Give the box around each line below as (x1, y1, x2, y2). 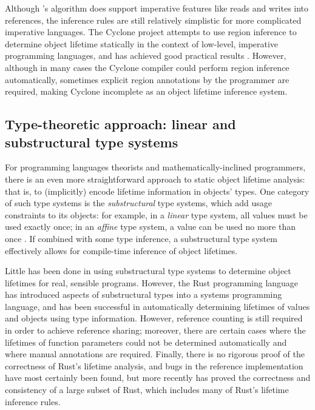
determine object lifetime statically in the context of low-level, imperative (5, 37, 279, 50)
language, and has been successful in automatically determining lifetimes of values (5, 300, 310, 312)
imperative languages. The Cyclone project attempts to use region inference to (5, 25, 297, 38)
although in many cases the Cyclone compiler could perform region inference (5, 61, 290, 73)
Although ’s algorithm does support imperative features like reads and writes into (5, 2, 309, 14)
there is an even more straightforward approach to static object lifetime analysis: (5, 172, 305, 185)
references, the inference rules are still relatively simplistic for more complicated (5, 13, 302, 26)
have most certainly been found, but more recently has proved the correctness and (5, 371, 311, 384)
